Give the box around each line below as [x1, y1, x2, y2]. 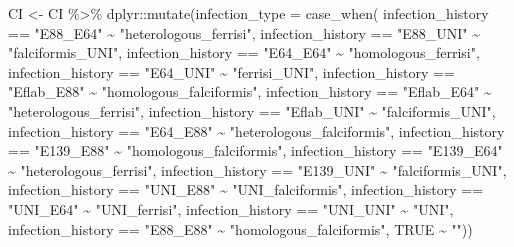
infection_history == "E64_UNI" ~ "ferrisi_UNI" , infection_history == [8, 61, 455, 82]
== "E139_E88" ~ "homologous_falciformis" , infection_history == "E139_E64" [8, 140, 503, 161]
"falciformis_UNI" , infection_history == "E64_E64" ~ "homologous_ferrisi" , [8, 42, 480, 63]
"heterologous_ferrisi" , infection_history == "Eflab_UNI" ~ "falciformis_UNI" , [8, 100, 496, 121]
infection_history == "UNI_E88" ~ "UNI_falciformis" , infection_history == [8, 179, 484, 200]
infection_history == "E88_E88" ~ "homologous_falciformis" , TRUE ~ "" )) [8, 218, 473, 239]
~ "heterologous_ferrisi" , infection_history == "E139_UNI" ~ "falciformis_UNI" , [8, 159, 507, 180]
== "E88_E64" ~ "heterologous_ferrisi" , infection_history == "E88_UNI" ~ [8, 22, 480, 43]
